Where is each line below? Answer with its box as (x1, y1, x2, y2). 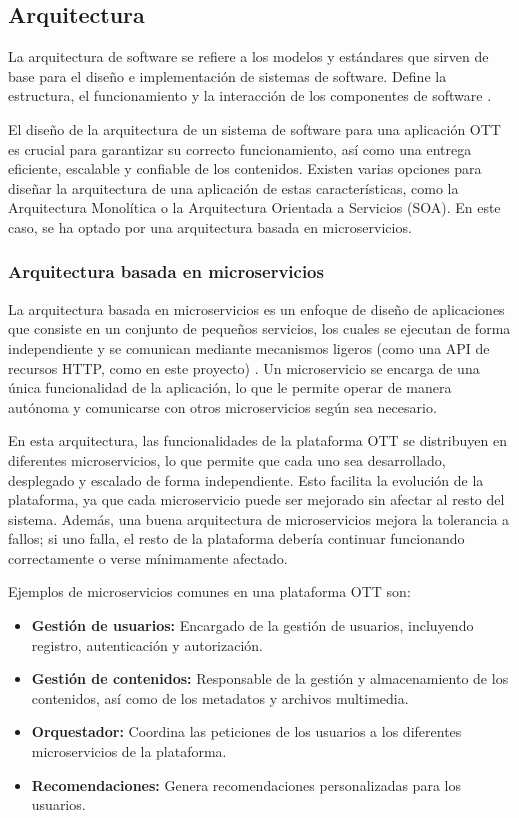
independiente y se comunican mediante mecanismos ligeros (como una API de (8, 337, 490, 358)
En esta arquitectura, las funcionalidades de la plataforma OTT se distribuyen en (8, 430, 507, 451)
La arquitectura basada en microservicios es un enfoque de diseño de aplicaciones (8, 298, 505, 319)
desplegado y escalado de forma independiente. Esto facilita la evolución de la (8, 469, 484, 490)
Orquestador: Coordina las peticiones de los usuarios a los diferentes (31, 721, 462, 742)
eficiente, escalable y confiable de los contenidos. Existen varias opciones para (8, 158, 482, 179)
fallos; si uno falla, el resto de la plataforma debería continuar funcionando (8, 528, 465, 549)
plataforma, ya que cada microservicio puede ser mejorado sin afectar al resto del (8, 489, 505, 510)
